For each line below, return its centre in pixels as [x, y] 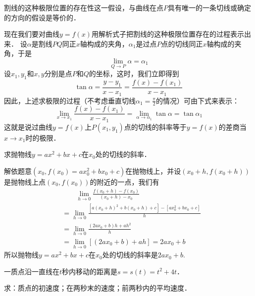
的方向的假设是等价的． [42, 17]
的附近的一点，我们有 [125, 182]
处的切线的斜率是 [130, 255]
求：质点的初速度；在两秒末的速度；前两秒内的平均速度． [98, 288]
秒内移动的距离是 [90, 271]
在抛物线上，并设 [153, 171]
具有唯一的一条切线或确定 [209, 7]
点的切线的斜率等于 [155, 126]
